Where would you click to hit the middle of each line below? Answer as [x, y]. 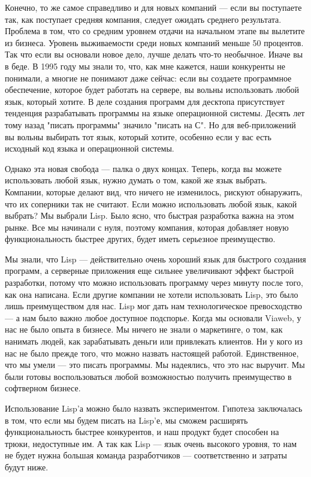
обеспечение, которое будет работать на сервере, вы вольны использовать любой [152, 90]
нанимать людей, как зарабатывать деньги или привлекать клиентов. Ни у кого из [154, 341]
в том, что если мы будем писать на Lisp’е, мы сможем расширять [126, 420]
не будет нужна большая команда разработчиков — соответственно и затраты [146, 455]
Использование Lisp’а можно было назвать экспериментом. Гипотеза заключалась [154, 408]
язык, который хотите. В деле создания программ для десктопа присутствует [145, 101]
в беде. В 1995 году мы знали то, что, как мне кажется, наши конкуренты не [145, 66]
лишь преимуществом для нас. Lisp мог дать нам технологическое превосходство [153, 306]
